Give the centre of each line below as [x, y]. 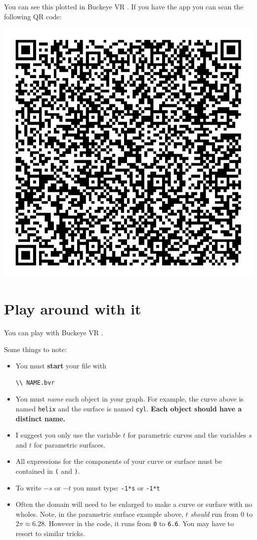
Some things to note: [35, 349]
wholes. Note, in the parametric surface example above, [99, 514]
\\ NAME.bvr [35, 382]
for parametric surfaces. [69, 444]
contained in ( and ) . [48, 471]
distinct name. [41, 418]
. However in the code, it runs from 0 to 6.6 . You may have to [139, 523]
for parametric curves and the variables [187, 435]
